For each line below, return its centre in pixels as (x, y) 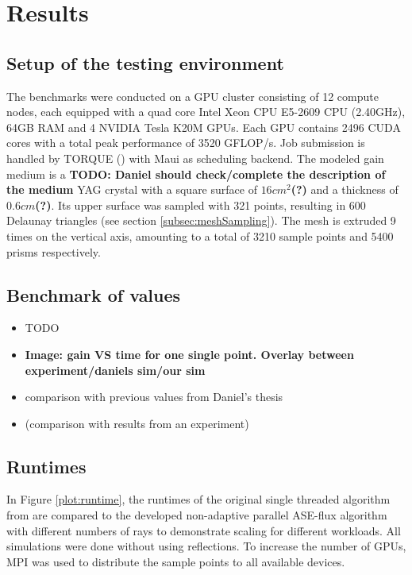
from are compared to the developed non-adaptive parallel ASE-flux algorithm (197, 515)
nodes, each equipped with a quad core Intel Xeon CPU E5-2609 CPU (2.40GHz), (206, 112)
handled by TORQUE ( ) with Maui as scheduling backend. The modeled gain (195, 158)
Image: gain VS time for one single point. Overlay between (189, 354)
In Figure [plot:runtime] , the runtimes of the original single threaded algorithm (198, 499)
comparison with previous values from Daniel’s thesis (154, 397)
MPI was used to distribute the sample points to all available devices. (176, 561)
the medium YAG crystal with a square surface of (132, 189)
